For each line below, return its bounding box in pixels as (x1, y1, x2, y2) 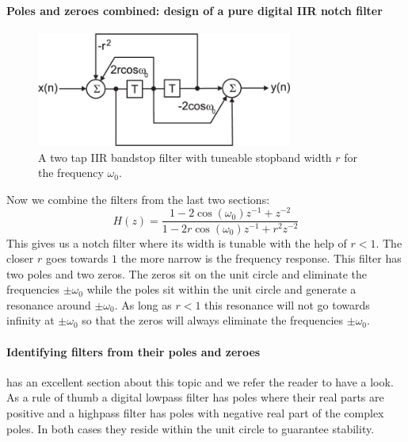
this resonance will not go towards (204, 296, 370, 313)
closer (6, 250, 34, 267)
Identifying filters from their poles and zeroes (6, 343, 261, 359)
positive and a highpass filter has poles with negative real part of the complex (6, 405, 384, 421)
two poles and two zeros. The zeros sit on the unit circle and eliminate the (6, 265, 367, 282)
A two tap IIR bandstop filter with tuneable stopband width (38, 148, 332, 165)
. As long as (114, 296, 172, 313)
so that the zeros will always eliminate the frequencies (82, 312, 344, 329)
